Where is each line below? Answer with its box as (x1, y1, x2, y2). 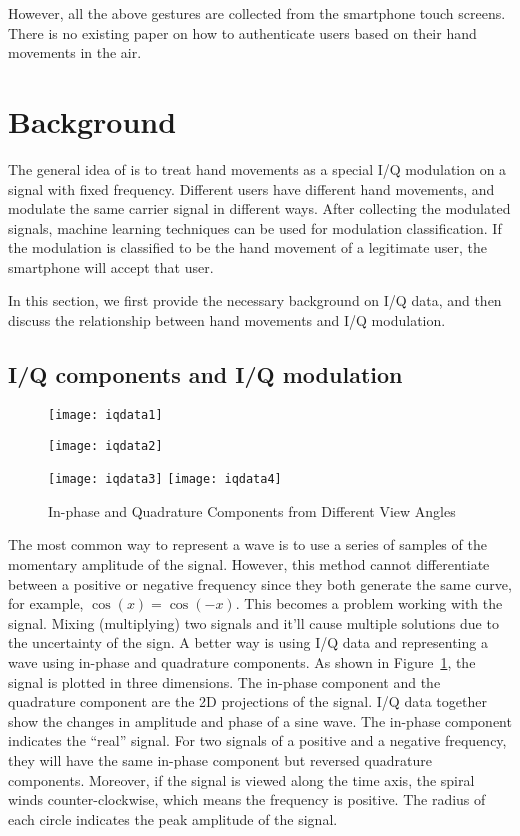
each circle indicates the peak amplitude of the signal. (8, 808, 338, 829)
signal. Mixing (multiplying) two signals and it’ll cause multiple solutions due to (8, 612, 499, 633)
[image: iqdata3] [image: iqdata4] (48, 472, 282, 487)
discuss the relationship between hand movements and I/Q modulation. (8, 310, 446, 331)
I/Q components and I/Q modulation (8, 359, 403, 390)
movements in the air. (8, 42, 142, 63)
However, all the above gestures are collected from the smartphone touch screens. (8, 3, 506, 23)
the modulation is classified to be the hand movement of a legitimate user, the (8, 237, 488, 258)
